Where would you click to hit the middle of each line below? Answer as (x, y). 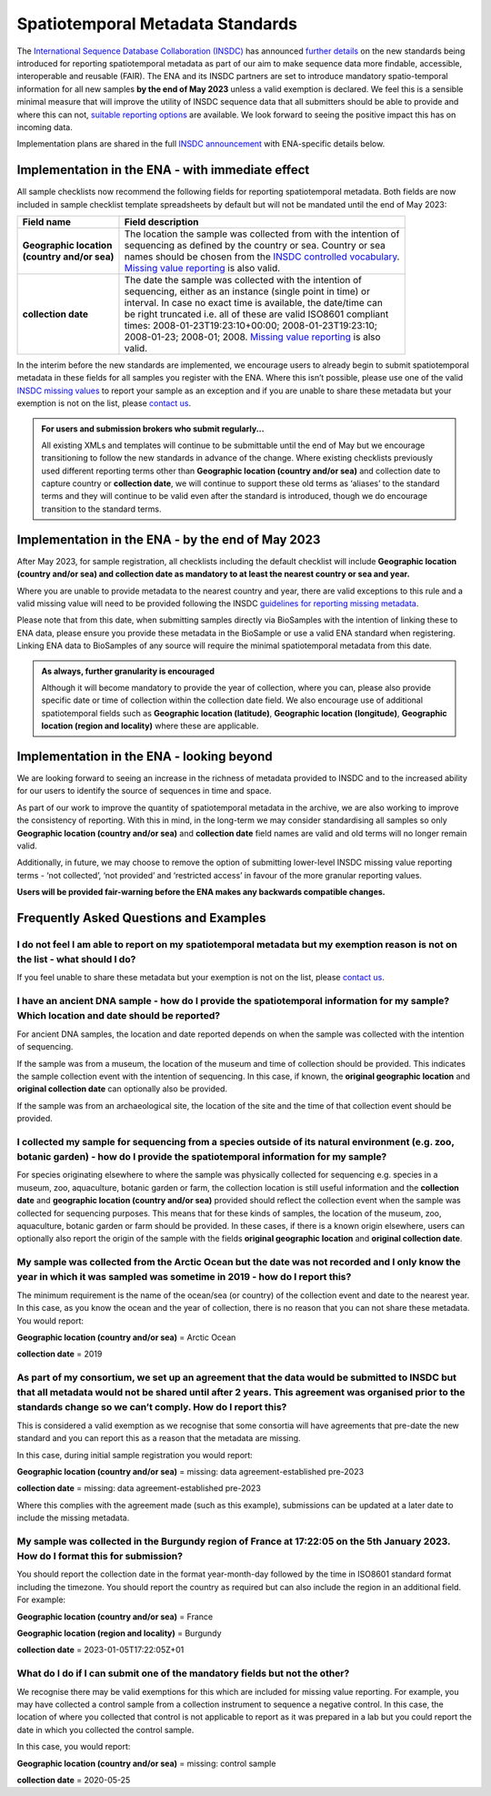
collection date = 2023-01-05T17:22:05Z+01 (100, 1650)
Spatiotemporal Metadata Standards (157, 24)
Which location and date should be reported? (119, 1016)
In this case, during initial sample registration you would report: (135, 1455)
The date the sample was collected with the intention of (243, 279)
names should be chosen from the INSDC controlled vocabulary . (262, 257)
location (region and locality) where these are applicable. (150, 726)
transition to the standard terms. (102, 509)
